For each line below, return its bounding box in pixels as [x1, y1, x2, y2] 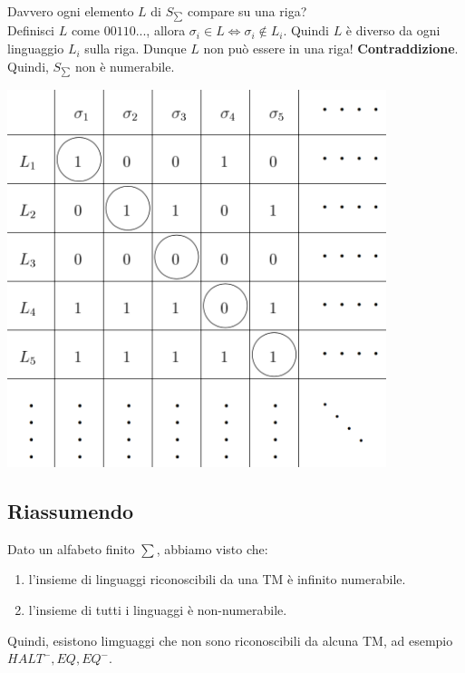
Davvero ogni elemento [7, 2, 134, 20]
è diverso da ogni [345, 21, 441, 40]
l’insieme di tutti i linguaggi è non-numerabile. [28, 600, 287, 619]
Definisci [7, 21, 54, 40]
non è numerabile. [74, 56, 175, 75]
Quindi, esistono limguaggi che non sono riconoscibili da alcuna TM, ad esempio [7, 630, 453, 649]
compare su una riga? [188, 2, 307, 20]
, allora [146, 21, 186, 40]
